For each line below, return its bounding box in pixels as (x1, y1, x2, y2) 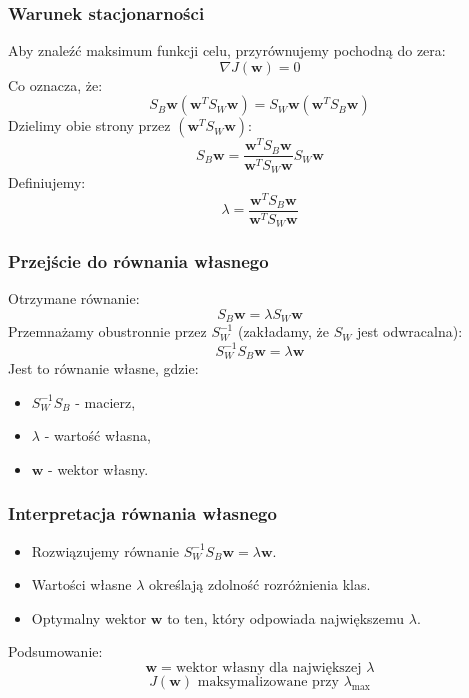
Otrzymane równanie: (8, 288, 140, 309)
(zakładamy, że (237, 321, 329, 342)
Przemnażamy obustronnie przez (8, 321, 207, 342)
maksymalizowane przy (197, 674, 339, 689)
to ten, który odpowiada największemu (167, 607, 405, 628)
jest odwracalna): (356, 321, 463, 342)
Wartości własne (31, 574, 132, 595)
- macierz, (75, 391, 136, 412)
